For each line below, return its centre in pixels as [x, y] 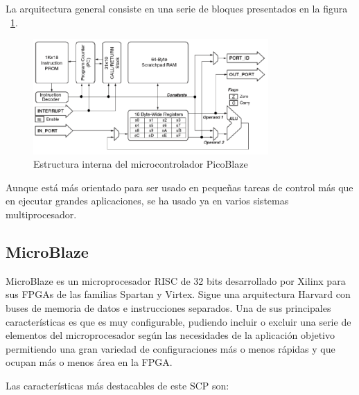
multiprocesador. [41, 214]
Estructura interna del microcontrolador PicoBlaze [141, 164]
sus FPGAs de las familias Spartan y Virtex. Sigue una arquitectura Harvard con [178, 294]
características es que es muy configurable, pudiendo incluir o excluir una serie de [178, 321]
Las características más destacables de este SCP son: [117, 386]
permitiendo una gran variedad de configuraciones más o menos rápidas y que [170, 348]
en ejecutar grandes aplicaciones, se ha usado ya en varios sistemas [147, 201]
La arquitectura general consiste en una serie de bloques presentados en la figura [177, 8]
